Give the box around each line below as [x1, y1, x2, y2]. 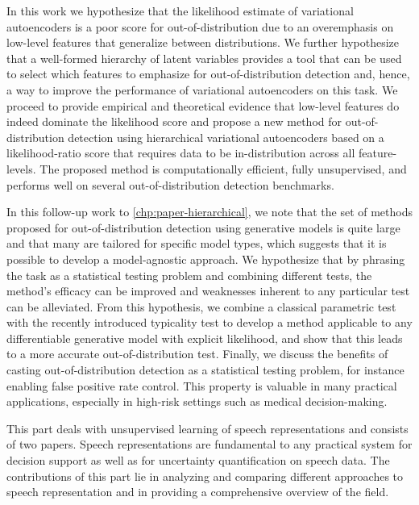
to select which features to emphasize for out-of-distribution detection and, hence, [6, 65, 410, 82]
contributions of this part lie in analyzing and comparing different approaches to [6, 467, 404, 484]
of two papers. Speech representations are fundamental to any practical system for [6, 436, 413, 453]
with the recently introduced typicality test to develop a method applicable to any [6, 314, 413, 331]
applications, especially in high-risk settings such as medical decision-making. [6, 393, 388, 410]
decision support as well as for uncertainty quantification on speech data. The [6, 452, 390, 469]
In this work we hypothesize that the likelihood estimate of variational [6, 2, 354, 19]
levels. [6, 160, 36, 177]
